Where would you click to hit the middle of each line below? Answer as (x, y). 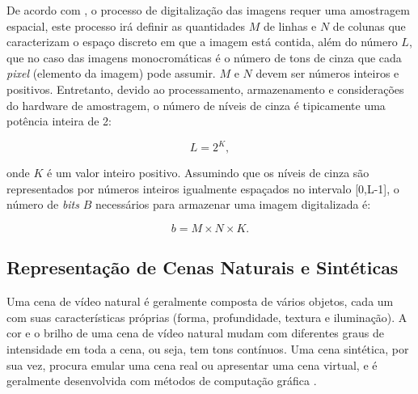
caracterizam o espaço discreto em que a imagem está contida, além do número (202, 42)
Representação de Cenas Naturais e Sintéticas (203, 267)
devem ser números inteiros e (327, 73)
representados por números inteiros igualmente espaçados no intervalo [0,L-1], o (203, 188)
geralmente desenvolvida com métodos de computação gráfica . (162, 381)
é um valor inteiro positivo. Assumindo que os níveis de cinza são (208, 173)
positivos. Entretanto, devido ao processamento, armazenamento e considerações (205, 89)
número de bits (43, 204)
